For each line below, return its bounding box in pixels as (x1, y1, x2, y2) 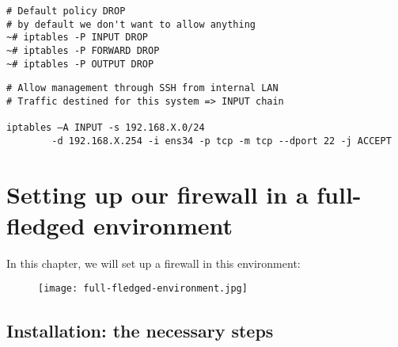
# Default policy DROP (6, 6, 126, 17)
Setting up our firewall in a (6, 177, 309, 210)
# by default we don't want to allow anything (6, 18, 256, 30)
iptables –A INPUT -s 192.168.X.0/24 (6, 122, 205, 134)
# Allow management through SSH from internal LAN (6, 82, 279, 94)
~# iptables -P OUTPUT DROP (6, 58, 154, 70)
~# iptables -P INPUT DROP (6, 32, 148, 44)
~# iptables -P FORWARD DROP (6, 44, 160, 56)
